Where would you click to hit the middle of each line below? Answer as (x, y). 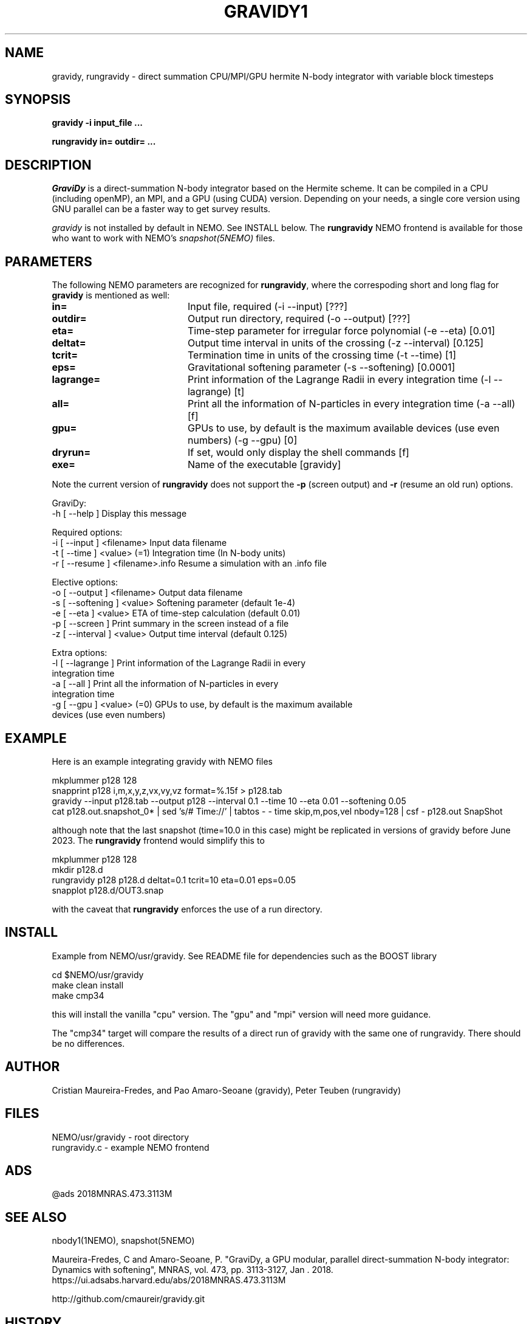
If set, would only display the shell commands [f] (298, 453)
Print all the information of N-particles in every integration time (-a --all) (351, 404)
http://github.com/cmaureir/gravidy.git (128, 1299)
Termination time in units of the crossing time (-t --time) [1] (322, 355)
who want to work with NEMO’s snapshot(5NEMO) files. (163, 238)
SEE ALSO (36, 1217)
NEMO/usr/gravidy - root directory (121, 1137)
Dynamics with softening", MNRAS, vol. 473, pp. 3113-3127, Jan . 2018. (193, 1270)
